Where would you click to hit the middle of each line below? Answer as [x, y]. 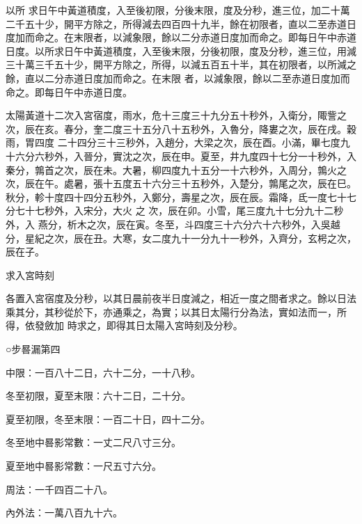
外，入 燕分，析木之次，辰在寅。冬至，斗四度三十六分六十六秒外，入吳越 [173, 224]
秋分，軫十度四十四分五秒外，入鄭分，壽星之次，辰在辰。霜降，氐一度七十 [176, 197]
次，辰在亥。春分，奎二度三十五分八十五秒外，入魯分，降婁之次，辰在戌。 [176, 128]
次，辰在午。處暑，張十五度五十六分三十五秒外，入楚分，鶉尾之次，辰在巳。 [181, 183]
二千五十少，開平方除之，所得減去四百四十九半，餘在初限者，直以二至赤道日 [181, 23]
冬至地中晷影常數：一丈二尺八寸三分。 [93, 442]
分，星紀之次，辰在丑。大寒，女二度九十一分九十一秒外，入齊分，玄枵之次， [181, 238]
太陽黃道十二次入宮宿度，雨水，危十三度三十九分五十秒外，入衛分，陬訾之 [176, 115]
